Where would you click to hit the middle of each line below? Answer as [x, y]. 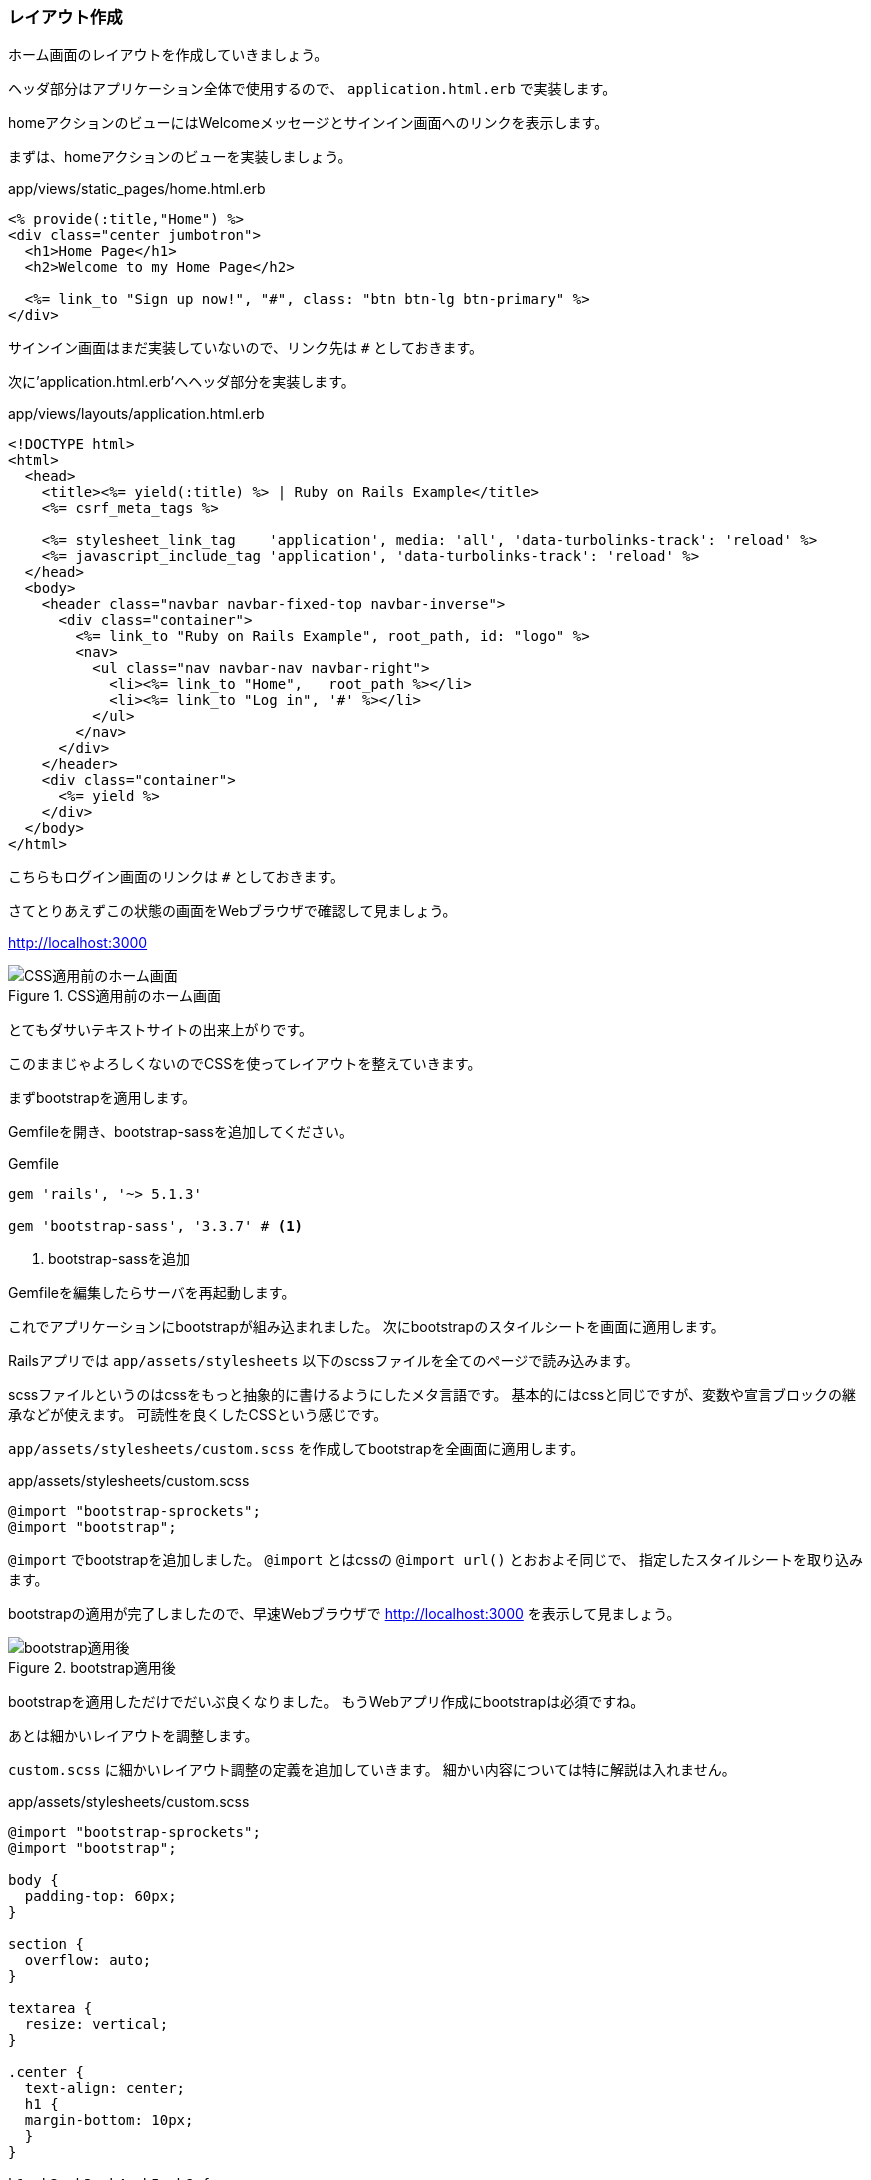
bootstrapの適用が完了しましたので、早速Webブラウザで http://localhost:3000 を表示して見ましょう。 [344, 1614]
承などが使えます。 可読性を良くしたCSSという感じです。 [198, 1415]
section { [46, 1944]
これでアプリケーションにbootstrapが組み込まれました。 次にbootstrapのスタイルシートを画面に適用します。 [366, 1327]
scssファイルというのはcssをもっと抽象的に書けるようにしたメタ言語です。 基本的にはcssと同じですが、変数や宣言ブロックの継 [432, 1395]
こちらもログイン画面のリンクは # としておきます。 [176, 877]
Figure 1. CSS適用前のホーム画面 [115, 996]
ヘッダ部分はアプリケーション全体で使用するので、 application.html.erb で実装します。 [312, 89]
